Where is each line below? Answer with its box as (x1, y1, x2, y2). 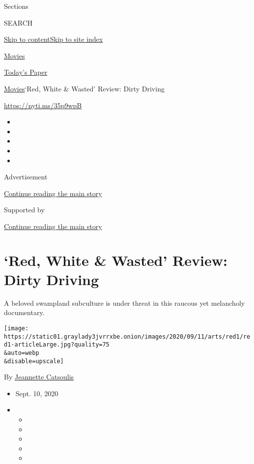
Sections (4, 1, 28, 11)
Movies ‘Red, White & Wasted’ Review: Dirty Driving (4, 83, 165, 93)
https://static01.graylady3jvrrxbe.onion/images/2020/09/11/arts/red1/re (4, 333, 251, 340)
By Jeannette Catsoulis (4, 372, 74, 382)
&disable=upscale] (4, 357, 64, 365)
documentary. (4, 307, 45, 318)
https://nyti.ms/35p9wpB (4, 100, 82, 110)
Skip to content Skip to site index (4, 34, 103, 44)
